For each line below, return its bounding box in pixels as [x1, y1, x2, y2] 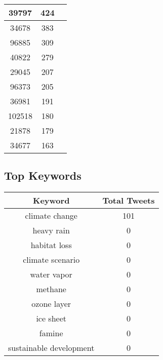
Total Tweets [102, 194, 155, 207]
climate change [25, 210, 77, 222]
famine [39, 327, 63, 339]
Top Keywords [4, 168, 81, 183]
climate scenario [23, 254, 80, 266]
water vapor [30, 268, 72, 281]
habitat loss [30, 239, 72, 251]
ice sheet [36, 312, 67, 325]
